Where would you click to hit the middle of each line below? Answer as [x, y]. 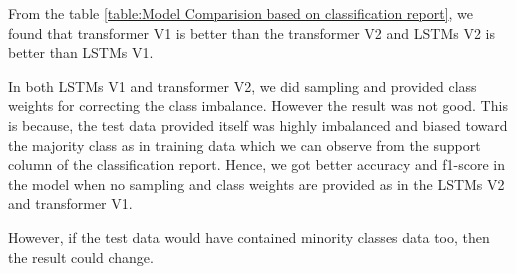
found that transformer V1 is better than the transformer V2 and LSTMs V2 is [251, 32]
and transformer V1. [70, 203]
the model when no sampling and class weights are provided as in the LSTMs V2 [256, 183]
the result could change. [81, 256]
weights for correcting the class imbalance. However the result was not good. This [258, 105]
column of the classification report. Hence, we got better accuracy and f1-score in [256, 164]
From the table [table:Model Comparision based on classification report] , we [241, 13]
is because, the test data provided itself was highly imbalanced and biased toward [258, 124]
